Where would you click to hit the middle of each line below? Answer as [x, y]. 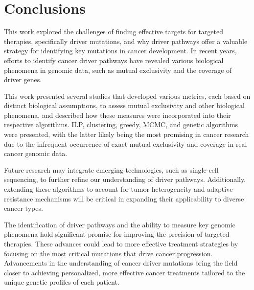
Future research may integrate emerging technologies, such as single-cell [111, 169]
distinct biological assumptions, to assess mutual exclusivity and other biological [124, 105]
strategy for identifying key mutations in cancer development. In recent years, [120, 51]
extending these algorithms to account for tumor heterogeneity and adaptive [118, 189]
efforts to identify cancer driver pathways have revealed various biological [114, 60]
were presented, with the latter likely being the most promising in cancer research [127, 134]
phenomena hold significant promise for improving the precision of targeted [117, 234]
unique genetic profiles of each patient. [62, 282]
